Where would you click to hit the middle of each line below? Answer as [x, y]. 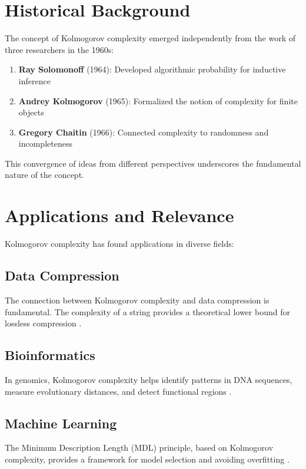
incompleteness [45, 143]
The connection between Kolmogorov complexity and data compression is [137, 300]
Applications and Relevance [119, 215]
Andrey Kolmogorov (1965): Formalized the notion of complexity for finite [158, 100]
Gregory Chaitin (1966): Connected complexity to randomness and [144, 132]
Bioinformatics [50, 355]
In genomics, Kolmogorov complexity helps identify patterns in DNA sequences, [149, 379]
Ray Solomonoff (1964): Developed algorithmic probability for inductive [152, 69]
